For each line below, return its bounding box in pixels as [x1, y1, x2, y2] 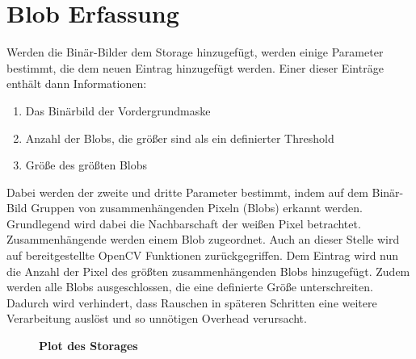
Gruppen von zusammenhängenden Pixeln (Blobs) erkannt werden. [31, 199, 363, 216]
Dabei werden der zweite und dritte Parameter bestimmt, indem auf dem [6, 183, 368, 200]
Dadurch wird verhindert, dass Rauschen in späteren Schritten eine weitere [6, 294, 377, 311]
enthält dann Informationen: [6, 75, 147, 92]
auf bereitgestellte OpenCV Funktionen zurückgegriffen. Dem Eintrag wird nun [6, 247, 399, 264]
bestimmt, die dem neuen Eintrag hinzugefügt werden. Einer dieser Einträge [6, 59, 384, 76]
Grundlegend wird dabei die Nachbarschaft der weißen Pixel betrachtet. [6, 215, 361, 232]
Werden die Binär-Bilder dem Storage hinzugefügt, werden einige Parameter [6, 44, 384, 61]
